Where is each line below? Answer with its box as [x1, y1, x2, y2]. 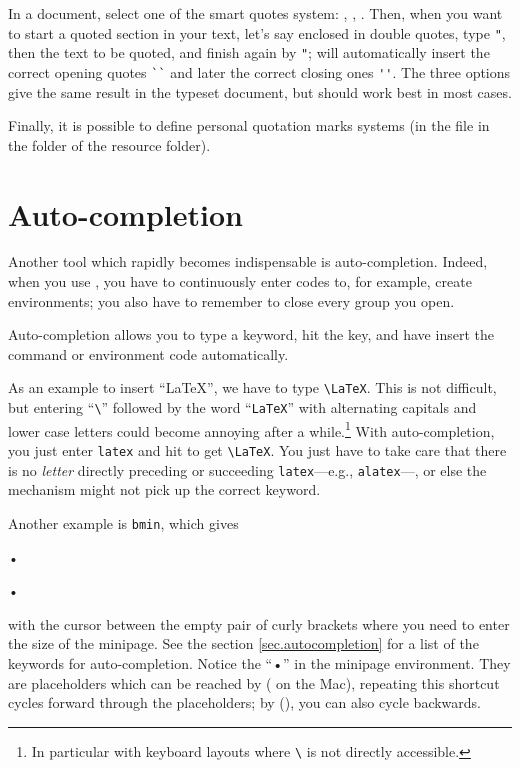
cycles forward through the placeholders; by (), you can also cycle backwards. [8, 692, 481, 713]
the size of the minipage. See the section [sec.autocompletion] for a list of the [8, 633, 479, 654]
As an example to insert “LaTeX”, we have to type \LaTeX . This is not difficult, [8, 377, 497, 398]
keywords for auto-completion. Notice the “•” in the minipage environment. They [8, 652, 511, 673]
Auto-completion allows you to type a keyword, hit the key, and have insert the [8, 324, 494, 345]
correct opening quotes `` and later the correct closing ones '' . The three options [8, 61, 511, 82]
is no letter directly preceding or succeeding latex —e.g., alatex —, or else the [8, 459, 487, 480]
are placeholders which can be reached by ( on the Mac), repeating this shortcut [8, 672, 500, 693]
